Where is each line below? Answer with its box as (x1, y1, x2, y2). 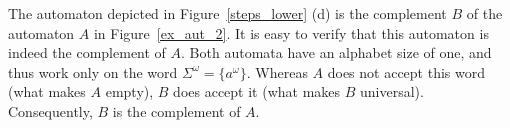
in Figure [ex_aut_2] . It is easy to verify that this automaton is (93, 22, 489, 43)
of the (466, 3, 503, 23)
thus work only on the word (8, 61, 178, 82)
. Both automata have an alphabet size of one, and (181, 42, 492, 63)
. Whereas (246, 61, 308, 82)
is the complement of (112, 100, 241, 121)
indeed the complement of (8, 42, 166, 63)
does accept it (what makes (173, 81, 341, 102)
